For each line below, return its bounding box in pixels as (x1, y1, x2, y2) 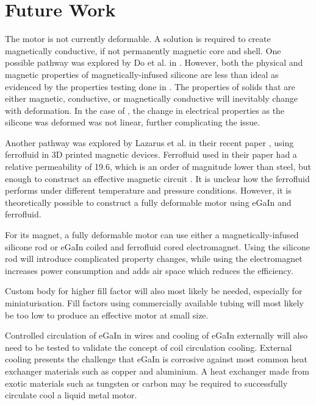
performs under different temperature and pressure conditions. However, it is (5, 184, 292, 197)
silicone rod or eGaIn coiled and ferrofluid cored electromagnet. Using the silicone (5, 240, 310, 253)
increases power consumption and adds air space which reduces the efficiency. (5, 264, 293, 276)
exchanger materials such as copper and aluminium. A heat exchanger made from (5, 364, 309, 377)
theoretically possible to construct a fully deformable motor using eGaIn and (5, 195, 292, 208)
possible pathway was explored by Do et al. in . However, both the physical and (5, 56, 303, 69)
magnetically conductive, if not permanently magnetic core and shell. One (5, 44, 281, 57)
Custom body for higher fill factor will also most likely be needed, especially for (5, 284, 303, 297)
